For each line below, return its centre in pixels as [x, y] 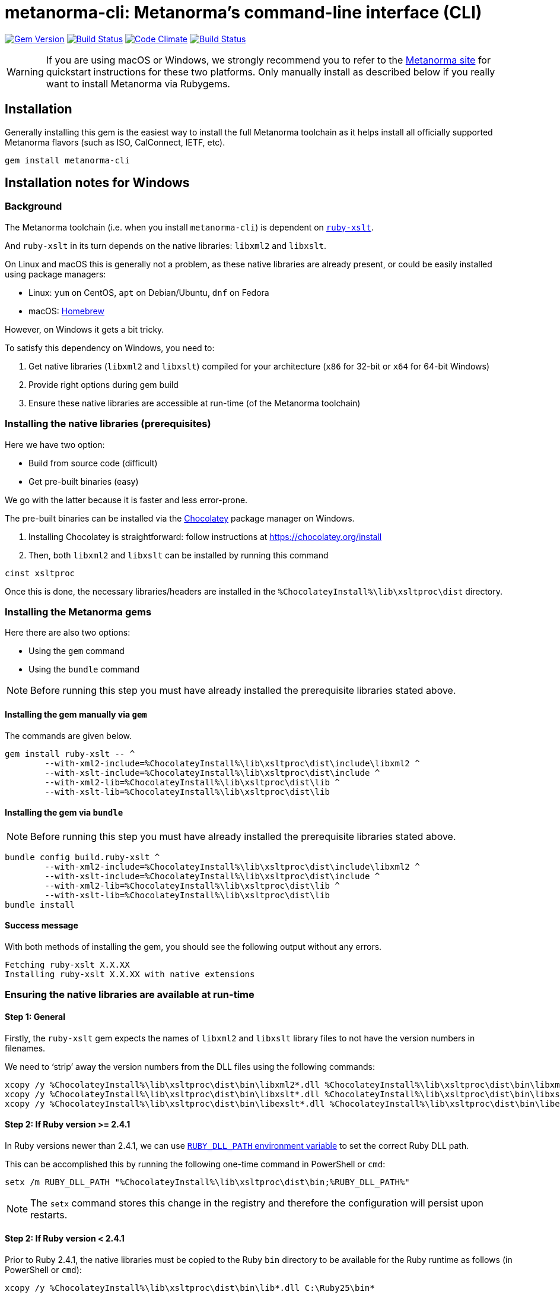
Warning [25, 72]
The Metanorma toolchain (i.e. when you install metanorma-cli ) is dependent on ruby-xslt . [189, 227]
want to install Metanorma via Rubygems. [138, 83]
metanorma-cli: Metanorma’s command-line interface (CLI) [244, 12]
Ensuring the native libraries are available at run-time [130, 995]
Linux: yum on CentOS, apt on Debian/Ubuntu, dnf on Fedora [149, 292]
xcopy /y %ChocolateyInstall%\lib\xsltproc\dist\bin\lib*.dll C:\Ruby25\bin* [190, 1288]
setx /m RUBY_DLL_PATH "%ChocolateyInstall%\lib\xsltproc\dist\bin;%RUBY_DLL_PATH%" [207, 1182]
